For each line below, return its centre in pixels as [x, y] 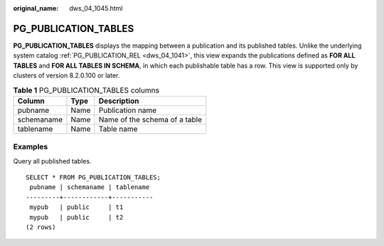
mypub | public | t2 [76, 217]
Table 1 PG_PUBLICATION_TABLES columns [86, 90]
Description [119, 101]
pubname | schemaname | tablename [90, 187]
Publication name [128, 110]
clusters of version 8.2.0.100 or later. [66, 75]
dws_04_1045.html [96, 8]
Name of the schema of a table [150, 119]
